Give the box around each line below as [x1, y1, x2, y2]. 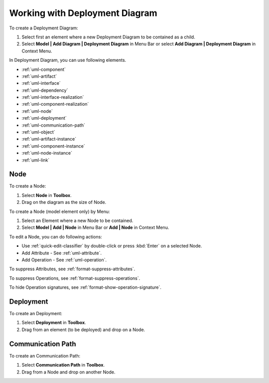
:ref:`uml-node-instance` [21, 150, 72, 156]
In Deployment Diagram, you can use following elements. [9, 57, 127, 63]
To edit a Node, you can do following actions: [9, 233, 102, 239]
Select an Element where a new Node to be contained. [21, 217, 134, 224]
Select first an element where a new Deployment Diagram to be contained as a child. [21, 34, 195, 40]
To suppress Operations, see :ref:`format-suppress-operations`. [9, 275, 140, 281]
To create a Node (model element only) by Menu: [9, 208, 110, 214]
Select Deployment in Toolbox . [21, 320, 87, 326]
